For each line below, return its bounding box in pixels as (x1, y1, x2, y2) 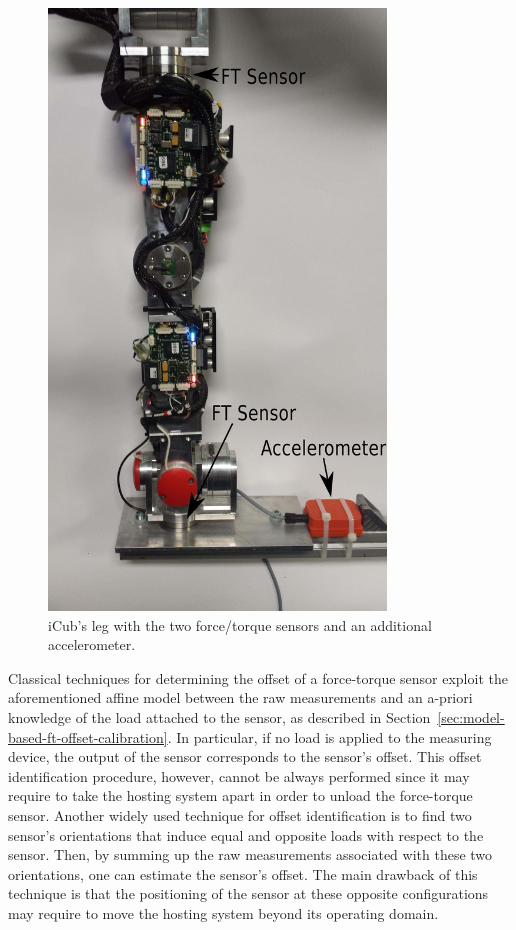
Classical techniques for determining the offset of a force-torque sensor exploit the (8, 667, 508, 688)
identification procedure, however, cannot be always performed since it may (8, 765, 470, 786)
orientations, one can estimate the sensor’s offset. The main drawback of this (8, 863, 478, 884)
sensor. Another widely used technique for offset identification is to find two (8, 804, 472, 825)
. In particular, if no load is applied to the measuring (167, 726, 492, 747)
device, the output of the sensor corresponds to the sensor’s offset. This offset (8, 746, 482, 767)
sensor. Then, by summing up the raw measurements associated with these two (8, 844, 493, 865)
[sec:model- (437, 706, 505, 727)
